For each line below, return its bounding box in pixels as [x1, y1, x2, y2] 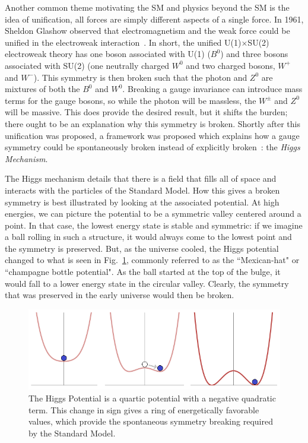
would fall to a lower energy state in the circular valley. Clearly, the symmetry [5, 277, 289, 289]
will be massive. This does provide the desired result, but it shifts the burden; [5, 106, 288, 118]
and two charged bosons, [186, 59, 275, 71]
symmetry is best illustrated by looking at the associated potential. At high [5, 195, 280, 208]
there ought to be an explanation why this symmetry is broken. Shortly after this [5, 117, 300, 129]
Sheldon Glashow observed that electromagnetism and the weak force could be [5, 24, 290, 37]
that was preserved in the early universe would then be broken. [5, 289, 234, 301]
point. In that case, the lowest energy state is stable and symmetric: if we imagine [5, 219, 303, 231]
